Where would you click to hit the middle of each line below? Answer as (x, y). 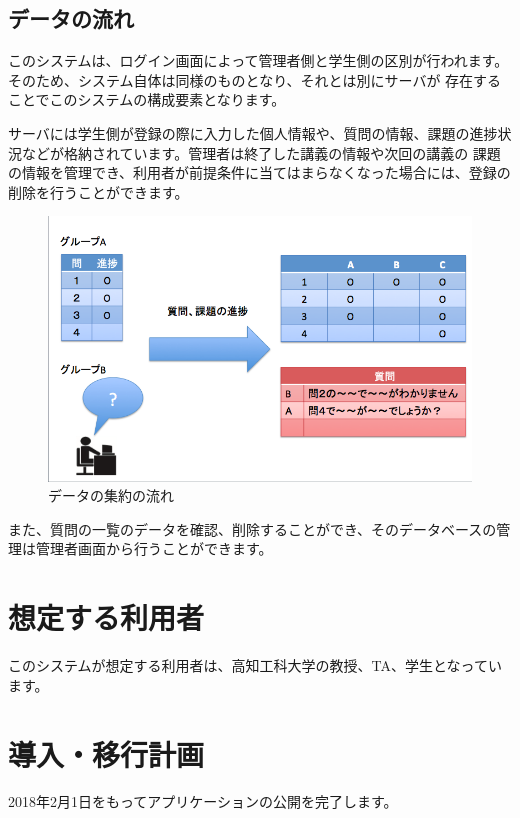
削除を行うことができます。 (98, 191)
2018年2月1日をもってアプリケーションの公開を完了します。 (203, 801)
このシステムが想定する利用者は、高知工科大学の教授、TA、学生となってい (255, 665)
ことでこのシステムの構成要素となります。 (147, 99)
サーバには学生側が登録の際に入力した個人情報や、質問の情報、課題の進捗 (253, 132)
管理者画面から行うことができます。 (154, 548)
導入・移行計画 (106, 753)
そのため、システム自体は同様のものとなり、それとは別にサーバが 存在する (255, 79)
